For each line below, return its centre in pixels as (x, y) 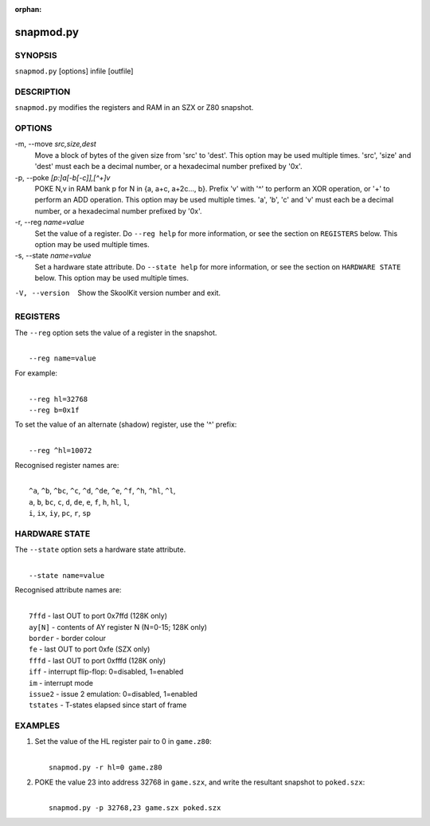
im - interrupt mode (61, 682)
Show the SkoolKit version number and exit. (149, 293)
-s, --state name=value (53, 256)
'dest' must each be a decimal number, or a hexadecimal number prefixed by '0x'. (168, 167)
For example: (36, 373)
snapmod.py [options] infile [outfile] (74, 71)
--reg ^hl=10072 (61, 451)
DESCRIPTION (43, 92)
